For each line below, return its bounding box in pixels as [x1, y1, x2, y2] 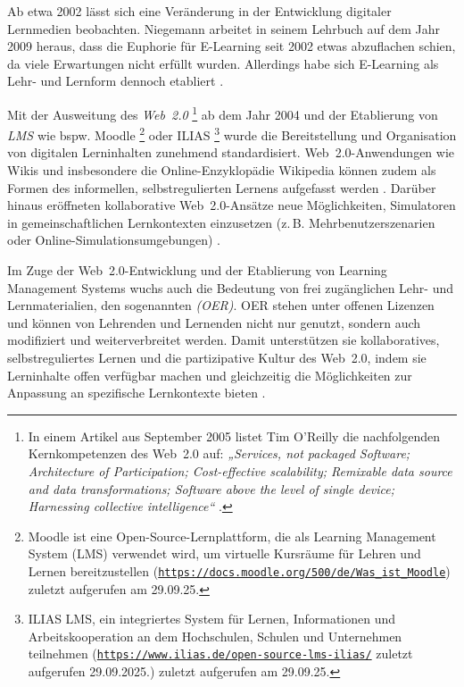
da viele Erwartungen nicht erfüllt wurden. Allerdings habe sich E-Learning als [7, 54, 439, 72]
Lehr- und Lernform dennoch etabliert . [7, 71, 224, 90]
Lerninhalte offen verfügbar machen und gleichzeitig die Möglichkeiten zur [7, 365, 412, 384]
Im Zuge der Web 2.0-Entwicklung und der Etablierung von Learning [7, 261, 387, 280]
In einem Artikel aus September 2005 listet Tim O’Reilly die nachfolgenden [28, 426, 441, 445]
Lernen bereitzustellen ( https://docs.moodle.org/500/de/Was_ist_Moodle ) [28, 561, 451, 580]
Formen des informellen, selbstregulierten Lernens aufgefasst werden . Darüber [7, 178, 436, 197]
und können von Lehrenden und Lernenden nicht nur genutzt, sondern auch [7, 313, 421, 331]
